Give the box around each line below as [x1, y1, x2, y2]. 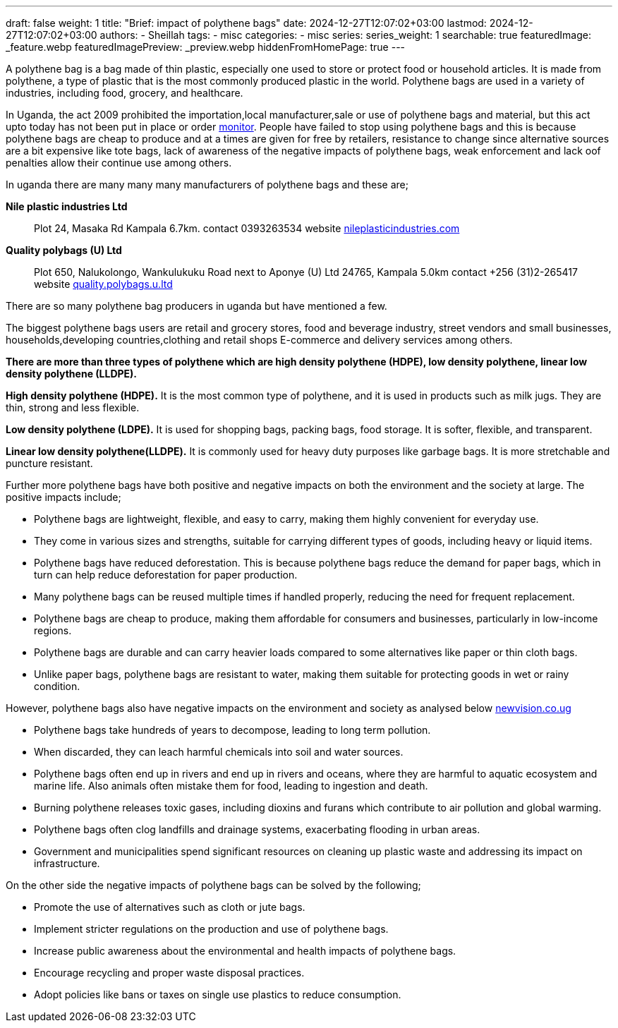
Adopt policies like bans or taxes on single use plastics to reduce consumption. [34, 988, 401, 1000]
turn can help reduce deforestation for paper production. [34, 569, 298, 581]
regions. [34, 624, 72, 636]
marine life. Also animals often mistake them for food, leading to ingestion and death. [34, 780, 428, 792]
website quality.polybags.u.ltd [34, 278, 173, 290]
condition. [34, 680, 80, 692]
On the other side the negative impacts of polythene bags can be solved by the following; [6, 879, 421, 891]
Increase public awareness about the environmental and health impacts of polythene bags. [34, 945, 456, 957]
